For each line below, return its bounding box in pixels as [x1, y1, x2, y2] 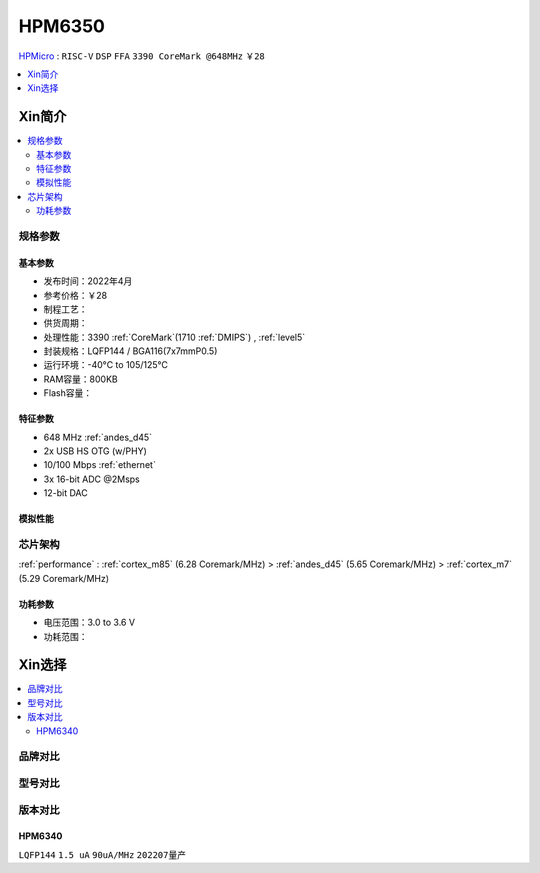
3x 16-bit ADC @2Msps [43, 473, 140, 485]
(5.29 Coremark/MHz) [18, 572, 110, 584]
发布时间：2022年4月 [43, 275, 133, 287]
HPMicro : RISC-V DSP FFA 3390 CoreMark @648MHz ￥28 [18, 50, 265, 62]
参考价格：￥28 [43, 289, 108, 301]
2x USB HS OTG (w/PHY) [43, 445, 147, 457]
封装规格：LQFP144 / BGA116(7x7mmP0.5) [43, 345, 218, 357]
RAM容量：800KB [43, 373, 119, 385]
